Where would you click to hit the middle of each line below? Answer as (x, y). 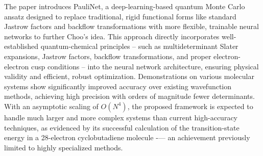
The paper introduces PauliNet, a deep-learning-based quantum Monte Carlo (125, 6)
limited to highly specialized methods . (64, 147)
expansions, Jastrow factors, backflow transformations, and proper (108, 56)
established (21, 46)
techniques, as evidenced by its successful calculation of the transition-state (122, 127)
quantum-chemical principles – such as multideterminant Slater (139, 46)
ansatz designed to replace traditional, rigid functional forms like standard (120, 16)
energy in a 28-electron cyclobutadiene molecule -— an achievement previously (127, 137)
